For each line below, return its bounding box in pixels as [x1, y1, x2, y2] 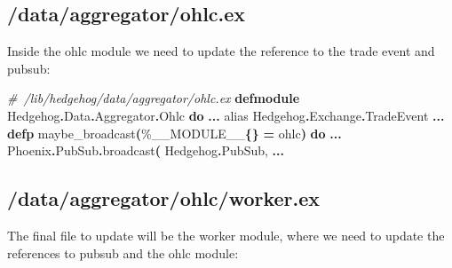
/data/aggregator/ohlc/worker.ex [7, 185, 321, 212]
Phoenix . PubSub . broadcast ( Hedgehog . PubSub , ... [7, 141, 284, 160]
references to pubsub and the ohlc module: [7, 243, 239, 262]
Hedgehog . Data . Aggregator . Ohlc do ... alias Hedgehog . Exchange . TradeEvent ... [7, 106, 445, 124]
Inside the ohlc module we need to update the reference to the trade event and [7, 42, 435, 60]
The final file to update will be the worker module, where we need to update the [7, 225, 445, 244]
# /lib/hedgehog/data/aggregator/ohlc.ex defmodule [7, 89, 300, 107]
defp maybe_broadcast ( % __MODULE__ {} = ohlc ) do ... [7, 123, 342, 142]
